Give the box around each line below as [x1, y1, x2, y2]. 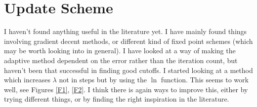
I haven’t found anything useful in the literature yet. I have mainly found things [4, 26, 247, 36]
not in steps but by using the [59, 74, 147, 85]
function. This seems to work [161, 74, 249, 85]
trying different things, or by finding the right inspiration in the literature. [4, 94, 229, 104]
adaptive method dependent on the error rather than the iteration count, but [4, 55, 238, 65]
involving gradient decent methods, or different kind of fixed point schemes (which [4, 36, 253, 46]
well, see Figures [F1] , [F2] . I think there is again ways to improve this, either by [4, 84, 248, 94]
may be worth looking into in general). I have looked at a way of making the [4, 45, 236, 56]
